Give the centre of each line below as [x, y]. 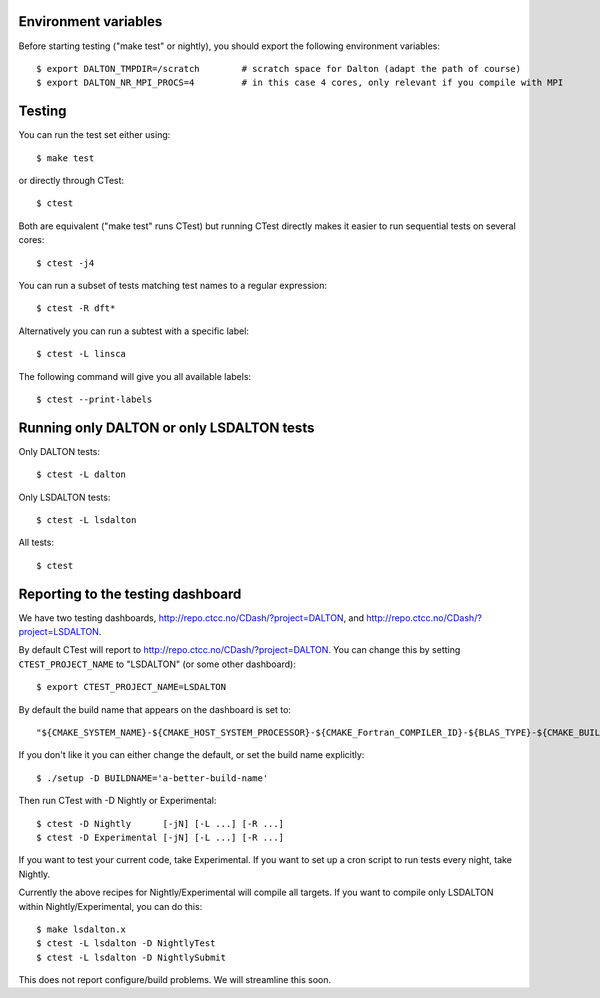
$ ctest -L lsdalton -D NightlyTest [126, 943]
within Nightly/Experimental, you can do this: [110, 906]
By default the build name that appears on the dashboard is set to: [155, 709]
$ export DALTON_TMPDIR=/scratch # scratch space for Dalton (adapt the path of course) [279, 68]
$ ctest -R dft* [76, 308]
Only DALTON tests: [59, 451]
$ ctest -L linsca [81, 354]
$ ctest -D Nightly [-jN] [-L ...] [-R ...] [160, 823]
